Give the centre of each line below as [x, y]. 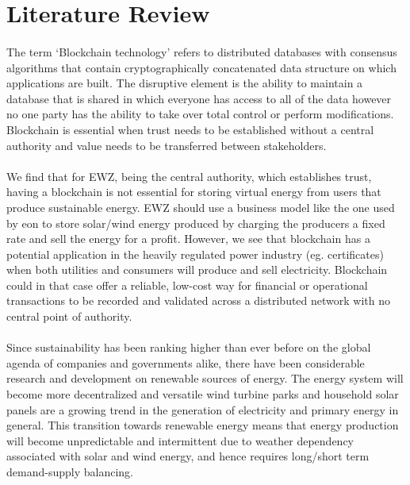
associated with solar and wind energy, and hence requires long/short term [188, 456]
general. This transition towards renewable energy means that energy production [203, 425]
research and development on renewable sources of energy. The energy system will [205, 378]
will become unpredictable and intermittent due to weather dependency [180, 440]
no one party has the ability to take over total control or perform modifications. [200, 114]
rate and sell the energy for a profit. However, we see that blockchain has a [188, 239]
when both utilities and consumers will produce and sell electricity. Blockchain [197, 269]
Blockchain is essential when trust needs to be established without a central [190, 129]
